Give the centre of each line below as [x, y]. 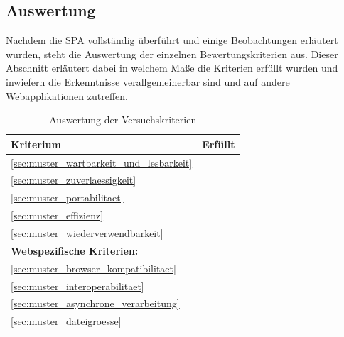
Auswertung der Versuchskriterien [123, 120]
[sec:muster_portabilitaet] [67, 198]
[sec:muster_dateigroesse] [66, 321]
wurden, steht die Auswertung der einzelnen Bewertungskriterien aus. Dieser [172, 54]
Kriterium [36, 144]
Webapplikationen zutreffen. [67, 95]
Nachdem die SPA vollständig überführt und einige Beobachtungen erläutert [172, 40]
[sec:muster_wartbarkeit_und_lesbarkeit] [102, 162]
